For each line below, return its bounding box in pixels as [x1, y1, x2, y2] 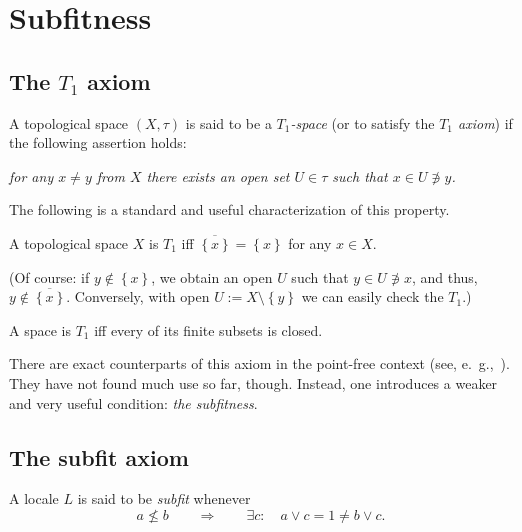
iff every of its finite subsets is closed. [94, 319, 323, 340]
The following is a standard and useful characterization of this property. [9, 199, 450, 220]
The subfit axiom [9, 441, 189, 472]
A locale [9, 488, 59, 509]
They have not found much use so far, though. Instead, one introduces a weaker [9, 372, 498, 393]
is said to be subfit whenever [77, 488, 251, 509]
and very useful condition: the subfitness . [9, 392, 258, 413]
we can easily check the [301, 286, 444, 307]
